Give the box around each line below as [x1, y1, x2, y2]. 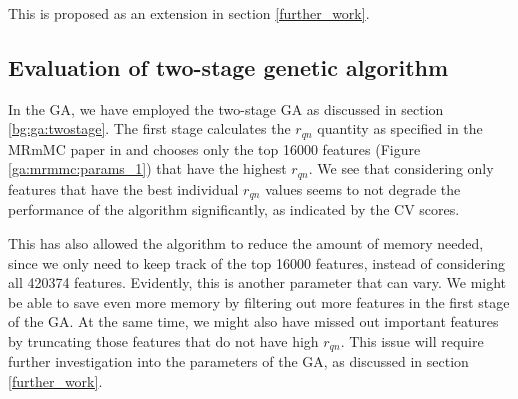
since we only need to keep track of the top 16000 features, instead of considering [8, 252, 505, 273]
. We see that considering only [308, 158, 494, 179]
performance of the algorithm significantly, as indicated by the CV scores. [8, 199, 460, 220]
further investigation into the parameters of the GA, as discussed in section [8, 351, 469, 372]
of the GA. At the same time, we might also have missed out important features [8, 311, 499, 332]
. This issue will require [340, 330, 484, 351]
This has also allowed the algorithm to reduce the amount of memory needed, [8, 232, 484, 253]
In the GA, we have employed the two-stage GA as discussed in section [8, 98, 444, 119]
